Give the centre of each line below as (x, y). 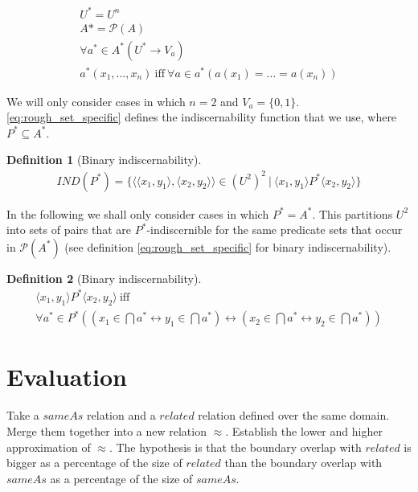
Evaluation (67, 377)
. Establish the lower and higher (304, 430)
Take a (23, 415)
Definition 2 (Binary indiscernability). (104, 278)
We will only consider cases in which (96, 101)
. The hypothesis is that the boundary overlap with (235, 447)
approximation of (49, 447)
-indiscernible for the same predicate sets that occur (275, 230)
